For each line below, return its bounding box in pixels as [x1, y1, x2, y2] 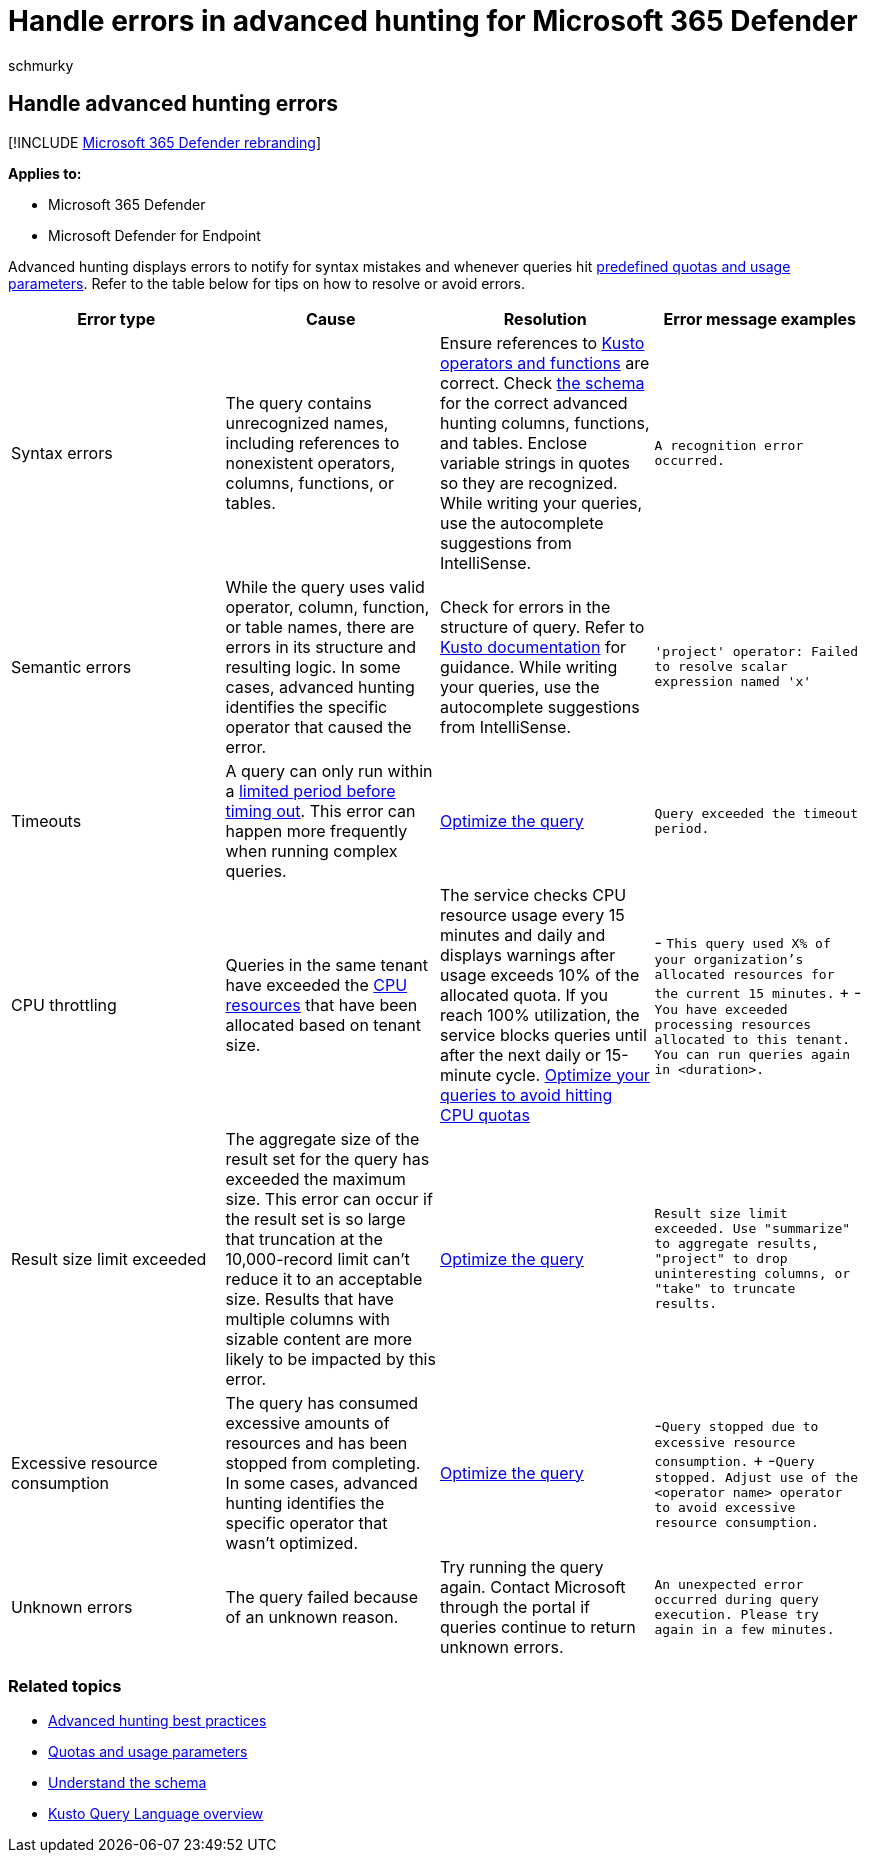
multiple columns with [225, 1308, 390, 1329]
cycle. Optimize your [495, 1064, 650, 1085]
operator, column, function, [225, 596, 430, 617]
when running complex [225, 840, 398, 861]
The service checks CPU [440, 884, 627, 905]
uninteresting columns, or [654, 1266, 851, 1282]
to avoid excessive [654, 1500, 796, 1516]
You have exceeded [654, 1002, 788, 1018]
